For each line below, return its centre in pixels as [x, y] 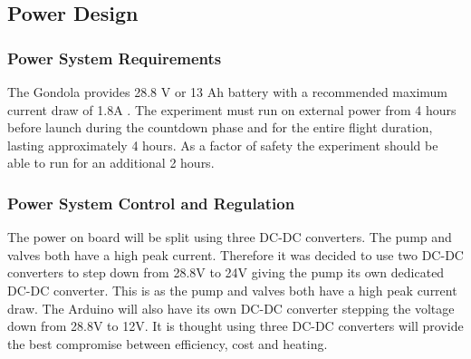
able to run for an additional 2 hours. [111, 163]
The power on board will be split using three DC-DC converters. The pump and [230, 237]
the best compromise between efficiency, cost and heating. [168, 343]
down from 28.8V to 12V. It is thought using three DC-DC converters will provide [235, 326]
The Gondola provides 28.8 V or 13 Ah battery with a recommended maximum [228, 92]
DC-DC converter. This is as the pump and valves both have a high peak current [232, 290]
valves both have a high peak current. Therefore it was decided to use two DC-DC [235, 254]
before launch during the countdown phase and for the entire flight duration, [220, 127]
